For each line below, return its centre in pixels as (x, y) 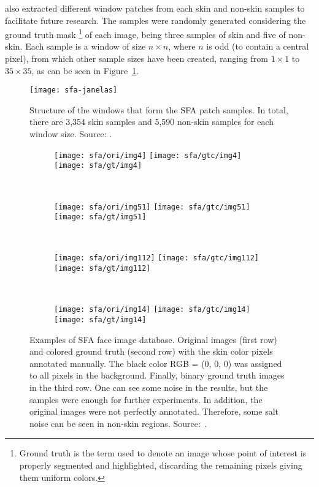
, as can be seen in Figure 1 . (85, 70)
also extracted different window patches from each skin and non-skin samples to (155, 8)
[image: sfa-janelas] (74, 90)
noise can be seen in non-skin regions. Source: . (118, 423)
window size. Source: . (71, 134)
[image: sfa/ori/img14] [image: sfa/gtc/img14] (152, 310)
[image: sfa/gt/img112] (102, 269)
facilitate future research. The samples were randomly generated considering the (156, 20)
